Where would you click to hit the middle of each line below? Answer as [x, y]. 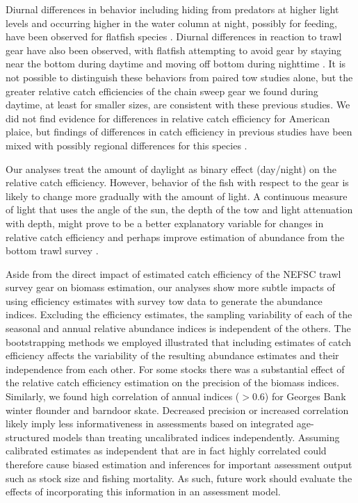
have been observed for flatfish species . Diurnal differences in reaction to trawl [174, 36]
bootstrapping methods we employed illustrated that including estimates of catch [179, 341]
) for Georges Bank [305, 396]
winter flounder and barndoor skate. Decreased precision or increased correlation [177, 410]
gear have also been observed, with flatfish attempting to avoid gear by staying [174, 50]
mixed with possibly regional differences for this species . [127, 145]
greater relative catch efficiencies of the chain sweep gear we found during [162, 91]
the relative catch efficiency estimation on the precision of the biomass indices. [172, 382]
